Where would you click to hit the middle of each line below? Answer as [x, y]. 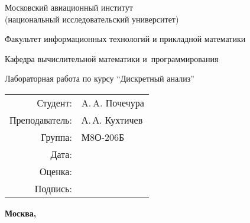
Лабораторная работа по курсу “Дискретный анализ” [100, 78]
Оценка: [56, 171]
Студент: [54, 102]
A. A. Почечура [113, 102]
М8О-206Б [103, 137]
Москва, [21, 213]
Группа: [56, 137]
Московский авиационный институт [69, 7]
